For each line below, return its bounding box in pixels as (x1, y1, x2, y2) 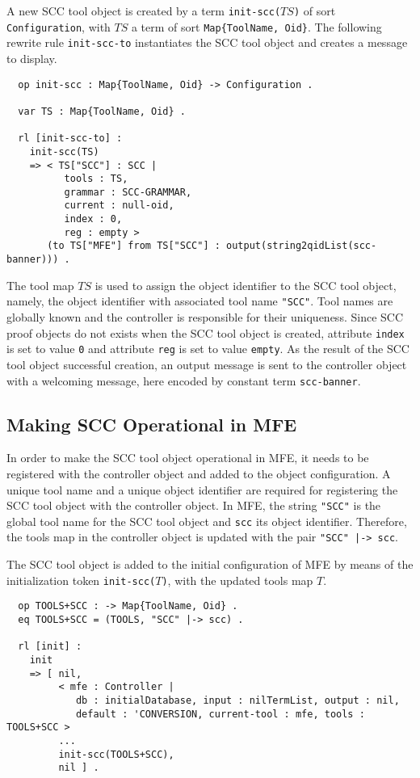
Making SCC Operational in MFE (6, 411, 297, 436)
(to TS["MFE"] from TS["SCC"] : (47, 240, 220, 252)
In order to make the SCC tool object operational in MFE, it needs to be (6, 449, 369, 466)
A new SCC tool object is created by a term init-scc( (6, 2, 281, 19)
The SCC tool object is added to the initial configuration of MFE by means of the (6, 556, 414, 573)
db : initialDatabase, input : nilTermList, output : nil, (75, 694, 400, 706)
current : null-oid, (64, 200, 174, 212)
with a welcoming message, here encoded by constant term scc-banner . (6, 372, 361, 389)
